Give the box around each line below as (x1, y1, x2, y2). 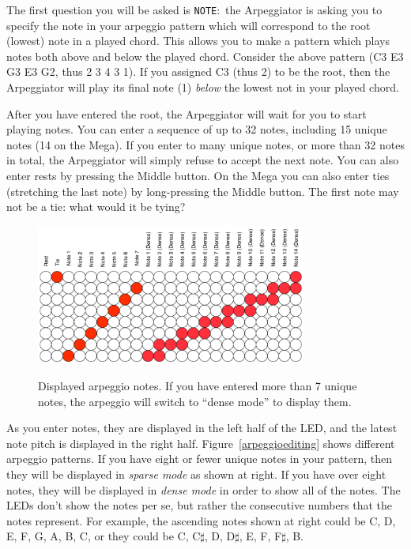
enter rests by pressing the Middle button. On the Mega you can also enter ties (6, 167, 390, 183)
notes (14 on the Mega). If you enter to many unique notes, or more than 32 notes (6, 136, 405, 152)
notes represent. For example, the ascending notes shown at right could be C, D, (6, 512, 396, 528)
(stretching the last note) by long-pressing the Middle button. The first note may (6, 182, 399, 199)
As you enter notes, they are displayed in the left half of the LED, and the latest (6, 419, 398, 436)
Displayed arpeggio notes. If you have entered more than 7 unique (38, 377, 357, 393)
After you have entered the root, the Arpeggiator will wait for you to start (6, 105, 367, 122)
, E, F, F (239, 528, 282, 544)
